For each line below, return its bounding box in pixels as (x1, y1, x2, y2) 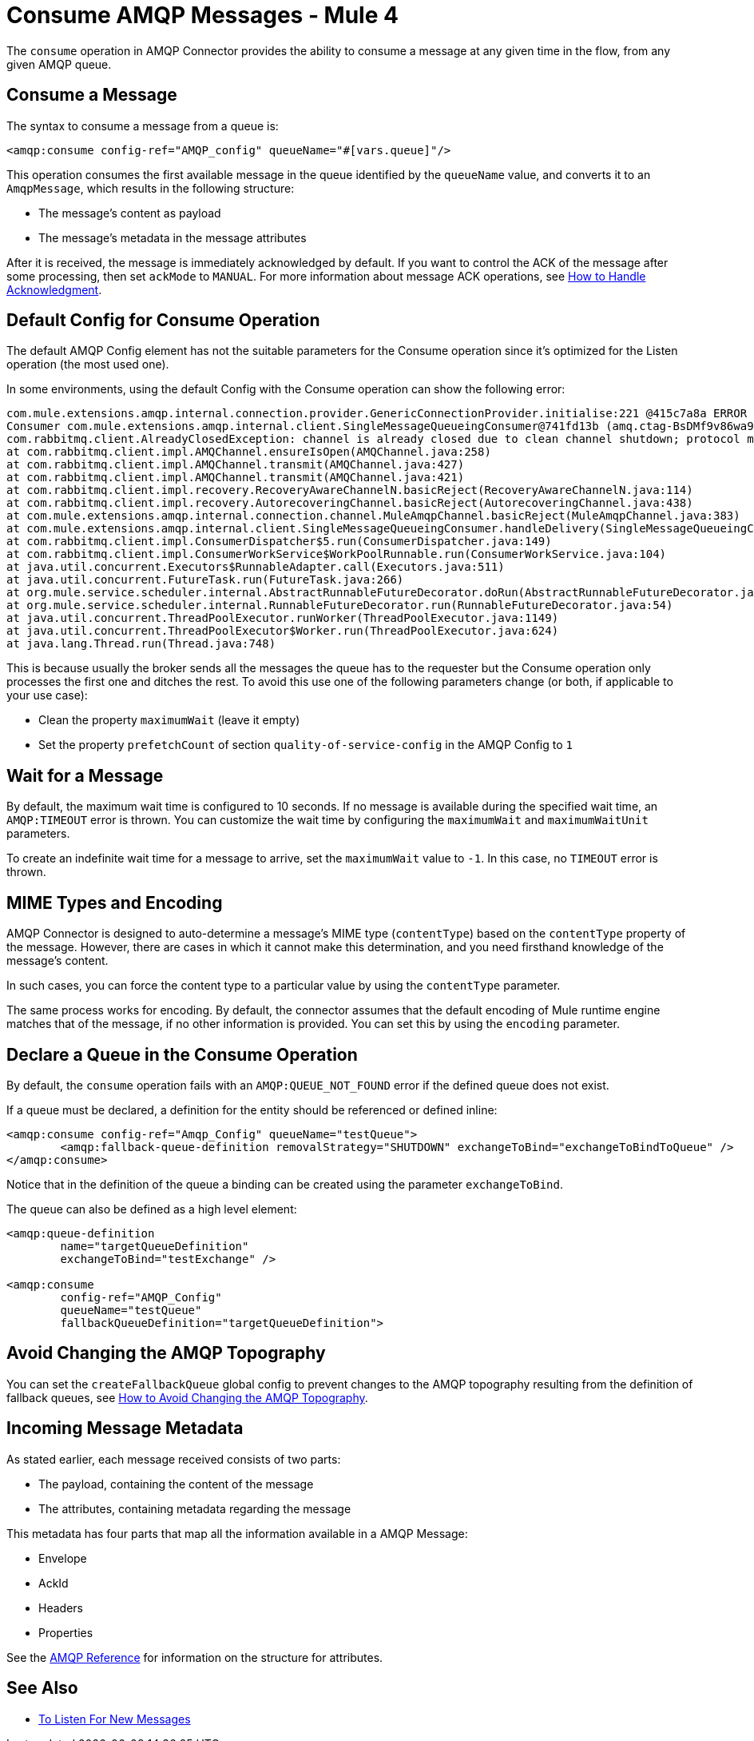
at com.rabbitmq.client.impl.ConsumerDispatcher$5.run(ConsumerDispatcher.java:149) (6, 535, 552, 548)
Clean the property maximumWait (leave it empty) (38, 713, 300, 727)
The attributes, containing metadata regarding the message (38, 1501, 351, 1516)
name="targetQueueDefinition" (60, 1239, 249, 1253)
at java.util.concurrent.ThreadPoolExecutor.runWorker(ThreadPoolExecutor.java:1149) (6, 612, 559, 625)
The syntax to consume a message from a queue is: (6, 118, 279, 133)
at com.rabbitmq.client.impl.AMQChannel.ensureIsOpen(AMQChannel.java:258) (6, 445, 491, 459)
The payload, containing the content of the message (38, 1476, 314, 1491)
